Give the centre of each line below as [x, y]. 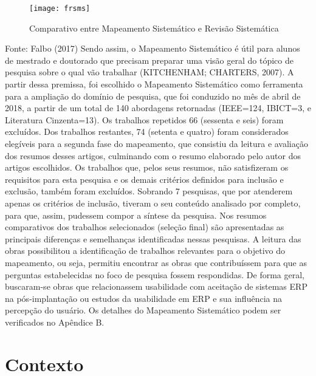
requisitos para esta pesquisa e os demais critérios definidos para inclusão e [144, 179]
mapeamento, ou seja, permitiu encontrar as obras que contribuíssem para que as [156, 262]
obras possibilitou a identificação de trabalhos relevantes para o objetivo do [145, 251]
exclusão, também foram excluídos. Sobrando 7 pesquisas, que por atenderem [149, 191]
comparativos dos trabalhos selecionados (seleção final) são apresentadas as [145, 227]
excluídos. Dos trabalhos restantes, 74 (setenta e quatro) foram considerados [147, 132]
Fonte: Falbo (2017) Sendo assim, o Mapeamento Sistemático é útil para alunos [153, 48]
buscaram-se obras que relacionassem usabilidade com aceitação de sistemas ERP [156, 286]
